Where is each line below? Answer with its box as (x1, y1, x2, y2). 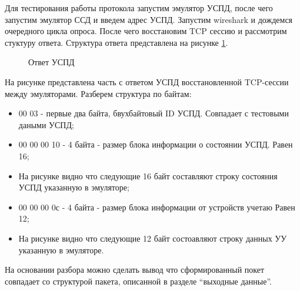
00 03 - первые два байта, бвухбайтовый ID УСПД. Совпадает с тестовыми (18, 107, 289, 119)
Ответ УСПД (28, 56, 75, 68)
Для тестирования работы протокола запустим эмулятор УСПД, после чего (5, 2, 273, 14)
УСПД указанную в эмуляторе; (18, 181, 129, 193)
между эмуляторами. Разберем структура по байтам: (5, 87, 192, 99)
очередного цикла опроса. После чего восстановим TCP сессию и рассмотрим (5, 25, 287, 37)
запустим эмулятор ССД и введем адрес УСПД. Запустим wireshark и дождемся (5, 13, 293, 25)
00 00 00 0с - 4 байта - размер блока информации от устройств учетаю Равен (18, 200, 295, 213)
